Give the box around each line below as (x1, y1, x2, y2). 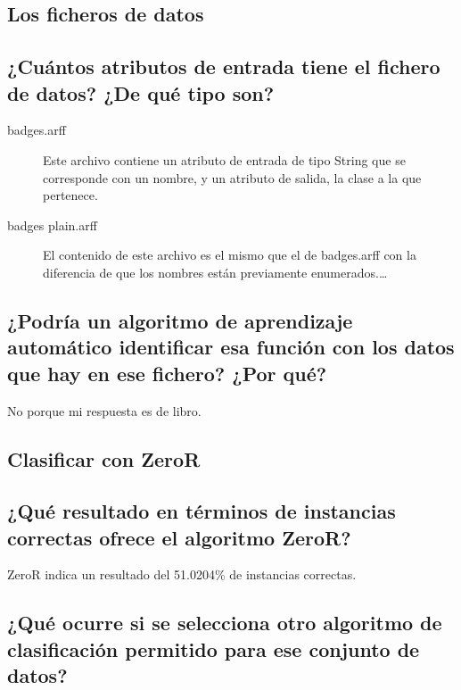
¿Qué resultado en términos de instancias (7, 497, 396, 525)
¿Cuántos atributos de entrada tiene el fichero (7, 53, 440, 80)
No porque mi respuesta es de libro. (7, 401, 202, 420)
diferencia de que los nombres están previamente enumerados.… (43, 262, 388, 281)
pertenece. (43, 186, 98, 204)
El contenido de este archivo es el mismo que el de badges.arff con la (43, 245, 416, 264)
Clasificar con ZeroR (7, 445, 201, 472)
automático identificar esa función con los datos (7, 333, 455, 361)
